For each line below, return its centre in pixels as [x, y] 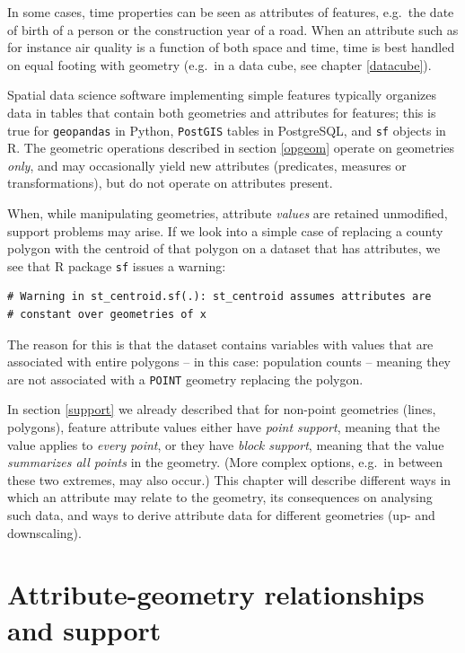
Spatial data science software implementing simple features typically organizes [222, 95]
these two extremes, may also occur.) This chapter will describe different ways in [229, 479]
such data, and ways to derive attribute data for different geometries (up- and [221, 515]
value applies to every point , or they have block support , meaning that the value [226, 444]
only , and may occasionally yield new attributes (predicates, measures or [207, 165]
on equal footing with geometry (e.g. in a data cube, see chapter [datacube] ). [219, 64]
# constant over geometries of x [107, 315]
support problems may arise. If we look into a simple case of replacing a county [225, 230]
